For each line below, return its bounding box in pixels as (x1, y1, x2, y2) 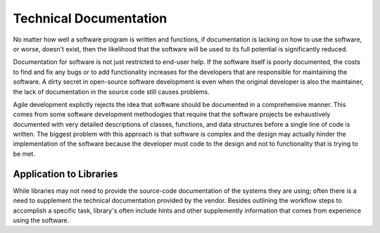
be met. (13, 149, 35, 158)
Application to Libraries (13, 168, 118, 180)
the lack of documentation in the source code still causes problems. (13, 87, 210, 96)
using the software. (13, 215, 70, 225)
